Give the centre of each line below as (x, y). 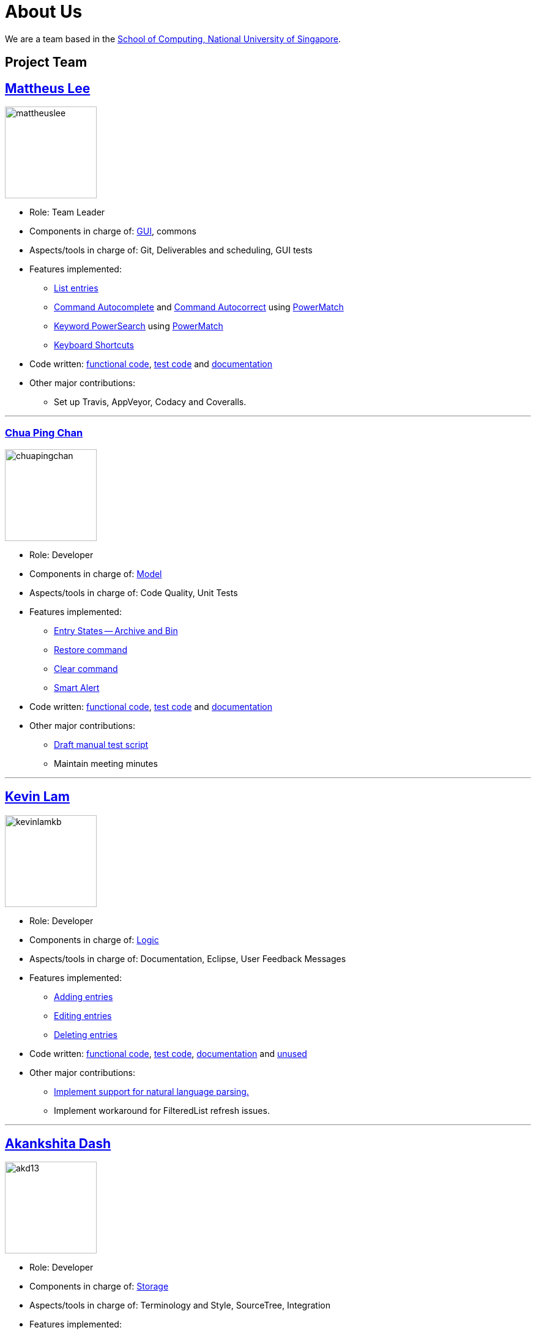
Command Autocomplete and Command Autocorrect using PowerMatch (199, 307)
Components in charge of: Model (96, 573)
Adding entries (84, 996)
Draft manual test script (101, 744)
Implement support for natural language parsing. (151, 1091)
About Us (44, 12)
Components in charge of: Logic (94, 939)
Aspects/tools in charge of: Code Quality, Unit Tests (134, 592)
